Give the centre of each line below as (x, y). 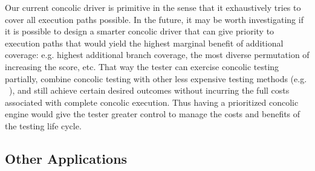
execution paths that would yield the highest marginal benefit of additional (144, 43)
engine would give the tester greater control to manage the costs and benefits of (153, 114)
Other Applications (66, 158)
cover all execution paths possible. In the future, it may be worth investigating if (154, 19)
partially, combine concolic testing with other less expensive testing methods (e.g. (156, 78)
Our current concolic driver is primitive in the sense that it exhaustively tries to (153, 7)
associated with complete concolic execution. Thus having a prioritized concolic (152, 102)
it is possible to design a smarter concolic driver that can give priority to (140, 31)
